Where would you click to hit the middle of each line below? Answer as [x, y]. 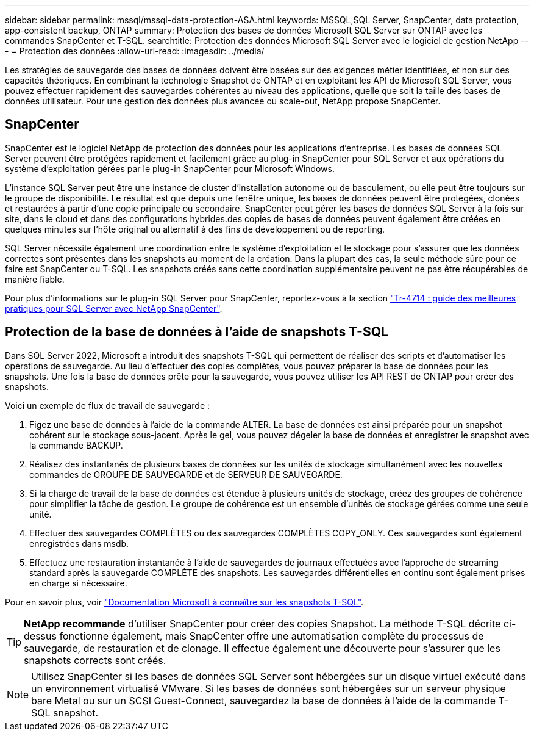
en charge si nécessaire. [78, 583]
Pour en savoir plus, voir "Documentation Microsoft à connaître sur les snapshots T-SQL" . [184, 602]
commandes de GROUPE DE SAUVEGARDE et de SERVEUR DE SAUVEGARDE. [186, 474]
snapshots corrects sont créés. [95, 660]
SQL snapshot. [65, 713]
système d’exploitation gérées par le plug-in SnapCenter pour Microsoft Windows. [170, 168]
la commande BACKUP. [76, 445]
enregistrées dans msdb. [79, 543]
